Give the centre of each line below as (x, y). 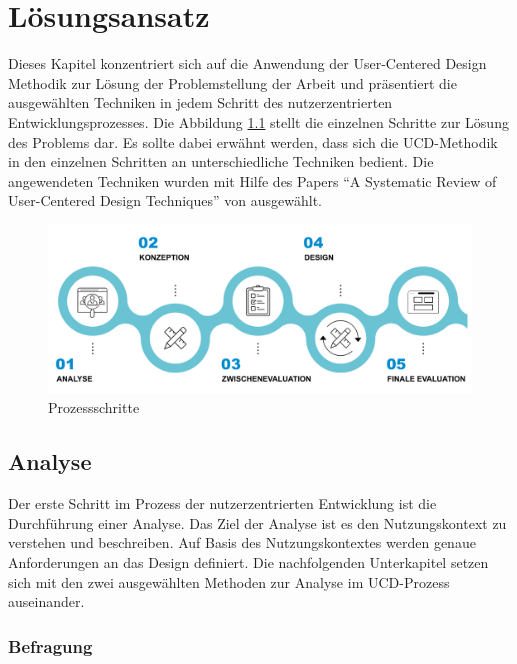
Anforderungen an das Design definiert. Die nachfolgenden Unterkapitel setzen (248, 561)
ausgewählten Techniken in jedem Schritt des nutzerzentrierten (200, 102)
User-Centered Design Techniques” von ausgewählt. (165, 200)
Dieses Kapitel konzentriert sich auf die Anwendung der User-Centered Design (247, 63)
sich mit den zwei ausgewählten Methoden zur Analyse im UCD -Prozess (229, 581)
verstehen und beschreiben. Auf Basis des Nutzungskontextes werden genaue (242, 542)
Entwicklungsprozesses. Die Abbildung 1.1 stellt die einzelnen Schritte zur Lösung (258, 121)
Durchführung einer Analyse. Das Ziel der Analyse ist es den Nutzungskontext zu (257, 522)
